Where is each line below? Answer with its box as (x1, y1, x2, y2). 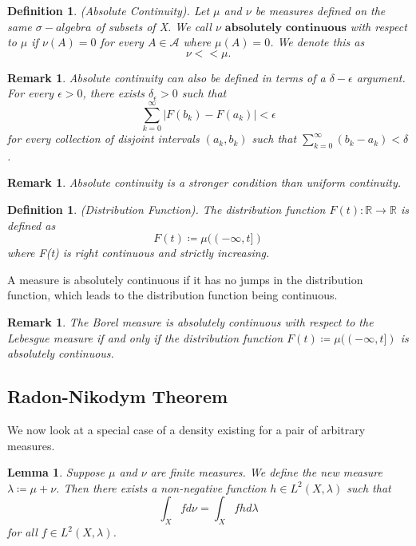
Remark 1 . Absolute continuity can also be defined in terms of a (7, 69, 326, 85)
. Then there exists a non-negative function (56, 479, 267, 496)
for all (7, 524, 38, 540)
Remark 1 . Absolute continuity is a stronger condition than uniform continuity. (7, 174, 402, 191)
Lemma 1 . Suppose (7, 464, 105, 481)
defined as (7, 216, 56, 233)
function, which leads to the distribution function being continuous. (7, 287, 338, 303)
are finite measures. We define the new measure (150, 464, 383, 481)
